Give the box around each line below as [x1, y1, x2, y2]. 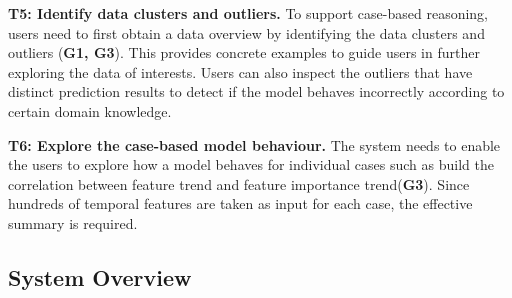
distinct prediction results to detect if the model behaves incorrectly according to [8, 81, 505, 102]
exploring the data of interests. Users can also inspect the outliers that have [8, 61, 473, 82]
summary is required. [8, 212, 138, 233]
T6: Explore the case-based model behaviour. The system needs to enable [8, 134, 501, 155]
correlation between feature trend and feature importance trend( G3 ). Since [8, 173, 470, 194]
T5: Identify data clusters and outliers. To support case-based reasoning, [8, 3, 489, 23]
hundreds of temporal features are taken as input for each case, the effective [8, 193, 473, 214]
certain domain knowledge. [8, 100, 172, 121]
